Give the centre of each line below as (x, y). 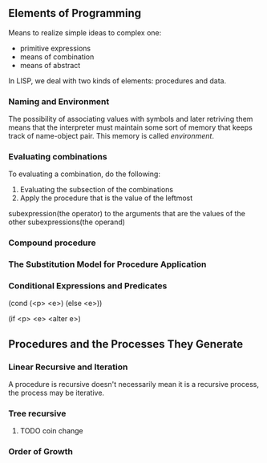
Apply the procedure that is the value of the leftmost (106, 198)
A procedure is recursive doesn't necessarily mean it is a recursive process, (133, 384)
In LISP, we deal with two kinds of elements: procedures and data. (117, 81)
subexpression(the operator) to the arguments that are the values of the (127, 214)
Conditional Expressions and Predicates (88, 285)
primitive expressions (55, 48)
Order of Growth (41, 452)
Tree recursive (37, 413)
